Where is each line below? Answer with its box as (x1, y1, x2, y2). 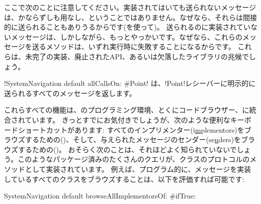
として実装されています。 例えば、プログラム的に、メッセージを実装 (25, 163, 251, 174)
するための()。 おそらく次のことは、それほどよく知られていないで (18, 144, 237, 154)
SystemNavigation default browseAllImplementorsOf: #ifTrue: (4, 190, 196, 201)
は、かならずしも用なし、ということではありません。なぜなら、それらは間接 (4, 12, 257, 22)
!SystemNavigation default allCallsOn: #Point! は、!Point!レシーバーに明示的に (4, 78, 256, 88)
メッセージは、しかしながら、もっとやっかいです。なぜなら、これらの (11, 31, 242, 42)
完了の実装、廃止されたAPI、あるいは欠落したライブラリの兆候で (32, 51, 249, 61)
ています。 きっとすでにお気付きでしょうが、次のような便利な (25, 114, 230, 125)
